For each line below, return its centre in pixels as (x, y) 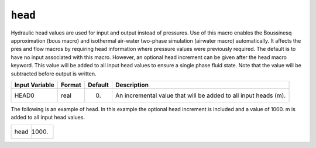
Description (132, 85)
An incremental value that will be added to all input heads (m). (200, 95)
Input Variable (35, 85)
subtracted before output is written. (54, 74)
